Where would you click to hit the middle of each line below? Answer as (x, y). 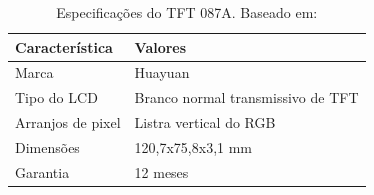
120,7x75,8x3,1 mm (193, 146)
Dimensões (47, 146)
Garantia (42, 171)
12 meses (161, 171)
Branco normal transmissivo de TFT (246, 97)
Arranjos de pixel (68, 122)
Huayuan (162, 72)
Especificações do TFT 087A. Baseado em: (187, 12)
